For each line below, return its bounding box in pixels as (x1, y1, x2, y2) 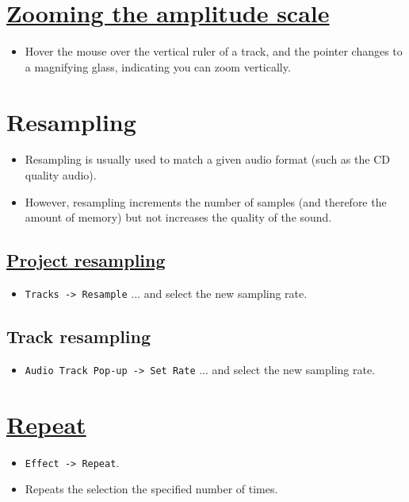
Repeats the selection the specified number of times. (25, 481, 278, 497)
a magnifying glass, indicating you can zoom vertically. (25, 58, 291, 75)
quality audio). (25, 167, 97, 183)
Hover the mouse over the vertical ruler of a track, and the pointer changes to (25, 43, 403, 60)
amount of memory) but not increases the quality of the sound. (25, 209, 332, 226)
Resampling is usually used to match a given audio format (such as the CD (25, 151, 390, 168)
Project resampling (6, 248, 166, 272)
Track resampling (6, 324, 151, 349)
